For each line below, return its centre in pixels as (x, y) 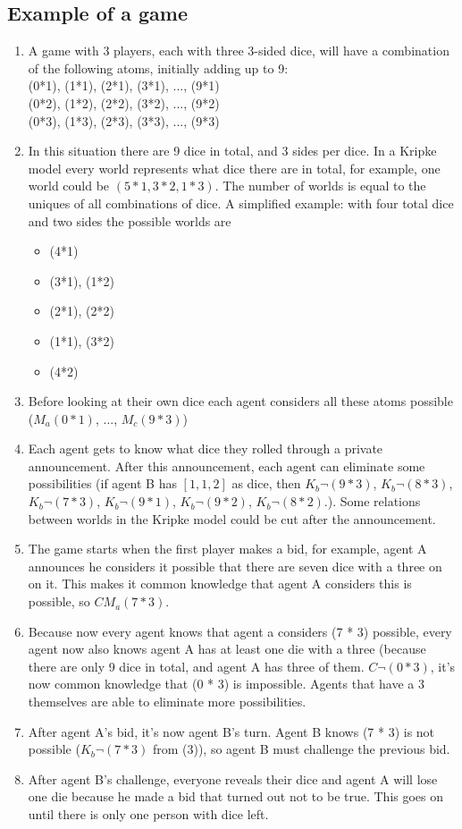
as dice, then (266, 483)
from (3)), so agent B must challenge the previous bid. (301, 749)
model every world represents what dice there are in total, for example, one (234, 168)
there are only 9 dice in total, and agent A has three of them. (196, 666)
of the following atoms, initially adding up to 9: (158, 68)
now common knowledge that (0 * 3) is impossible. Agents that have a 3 (226, 684)
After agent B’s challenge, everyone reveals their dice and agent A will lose (233, 778)
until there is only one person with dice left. (148, 813)
